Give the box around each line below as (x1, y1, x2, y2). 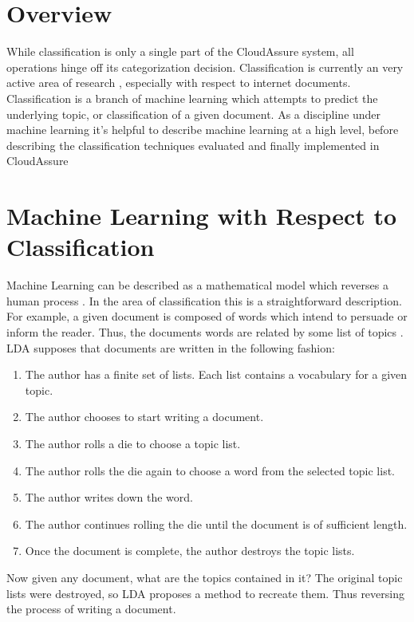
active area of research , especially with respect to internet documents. (6, 74, 351, 91)
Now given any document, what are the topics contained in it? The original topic (6, 569, 403, 585)
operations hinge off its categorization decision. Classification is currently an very (6, 58, 404, 75)
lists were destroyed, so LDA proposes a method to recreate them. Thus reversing (6, 585, 404, 601)
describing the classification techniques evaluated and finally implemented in (6, 136, 380, 153)
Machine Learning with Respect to (6, 199, 397, 232)
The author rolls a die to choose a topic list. (25, 435, 241, 451)
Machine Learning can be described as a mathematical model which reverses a (6, 277, 388, 293)
